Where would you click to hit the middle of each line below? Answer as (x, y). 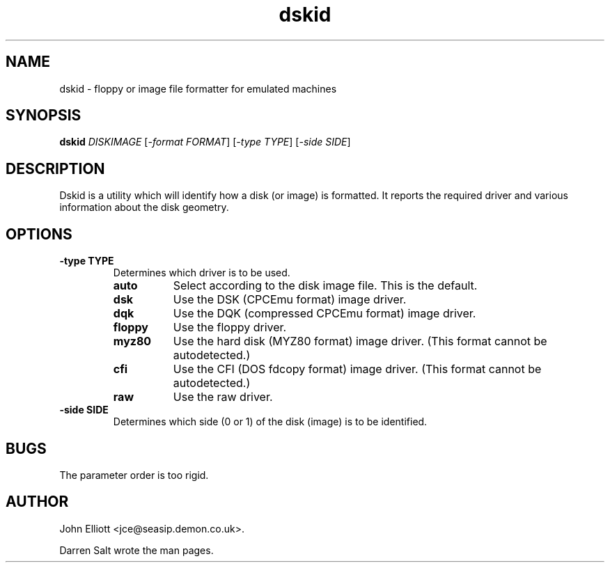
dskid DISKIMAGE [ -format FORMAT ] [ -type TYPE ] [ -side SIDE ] (205, 142)
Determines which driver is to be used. (202, 273)
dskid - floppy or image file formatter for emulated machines (198, 88)
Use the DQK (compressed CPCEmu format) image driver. (324, 314)
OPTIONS (39, 234)
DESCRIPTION (55, 168)
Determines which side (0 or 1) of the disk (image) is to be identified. (270, 422)
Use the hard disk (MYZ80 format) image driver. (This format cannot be (360, 341)
